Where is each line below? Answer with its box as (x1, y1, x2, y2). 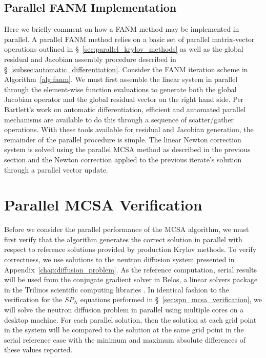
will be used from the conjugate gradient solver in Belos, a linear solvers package (4, 274, 258, 285)
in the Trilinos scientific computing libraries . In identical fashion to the (4, 284, 229, 294)
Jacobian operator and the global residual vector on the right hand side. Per (4, 94, 244, 104)
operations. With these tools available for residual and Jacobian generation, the (4, 124, 254, 135)
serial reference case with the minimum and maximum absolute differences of (4, 334, 245, 345)
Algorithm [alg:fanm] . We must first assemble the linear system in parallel (4, 74, 238, 85)
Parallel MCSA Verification (4, 194, 202, 215)
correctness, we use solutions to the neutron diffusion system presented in (4, 254, 235, 265)
